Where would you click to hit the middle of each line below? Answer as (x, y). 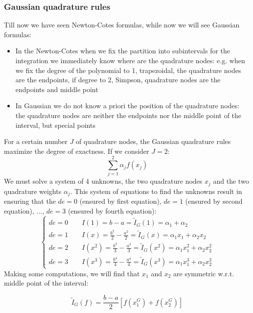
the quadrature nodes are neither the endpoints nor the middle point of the (128, 115)
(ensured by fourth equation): (112, 210)
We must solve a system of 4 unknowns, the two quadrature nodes (103, 181)
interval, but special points (55, 125)
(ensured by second (214, 201)
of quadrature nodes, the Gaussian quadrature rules (153, 141)
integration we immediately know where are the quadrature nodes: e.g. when (130, 60)
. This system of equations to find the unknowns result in (156, 191)
